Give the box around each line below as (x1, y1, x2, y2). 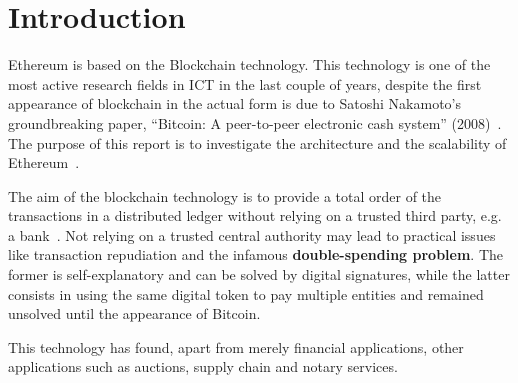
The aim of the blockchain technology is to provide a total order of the (8, 185, 442, 206)
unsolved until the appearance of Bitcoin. (8, 303, 261, 324)
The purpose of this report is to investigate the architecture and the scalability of (8, 132, 507, 153)
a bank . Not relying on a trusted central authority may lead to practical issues (8, 224, 496, 245)
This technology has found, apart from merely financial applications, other (8, 336, 464, 357)
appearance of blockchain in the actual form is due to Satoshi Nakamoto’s (8, 93, 461, 114)
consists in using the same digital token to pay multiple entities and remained (8, 283, 484, 304)
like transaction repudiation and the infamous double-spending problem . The (8, 244, 504, 265)
